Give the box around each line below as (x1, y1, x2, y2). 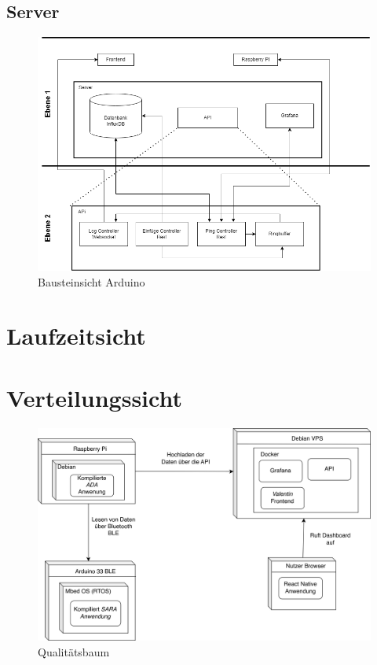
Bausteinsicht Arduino (38, 273, 145, 290)
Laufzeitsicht (6, 320, 146, 352)
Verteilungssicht (6, 381, 182, 413)
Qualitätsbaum (38, 644, 110, 660)
